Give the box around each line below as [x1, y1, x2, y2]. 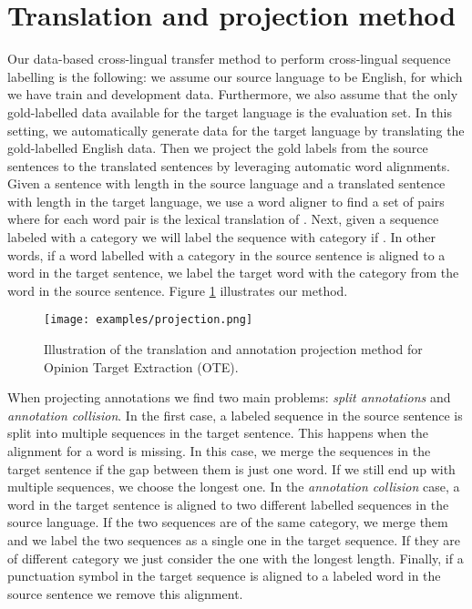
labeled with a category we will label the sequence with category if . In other [7, 228, 436, 247]
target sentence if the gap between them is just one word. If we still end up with [7, 459, 456, 478]
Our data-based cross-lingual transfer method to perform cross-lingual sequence [7, 49, 451, 68]
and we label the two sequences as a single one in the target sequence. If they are [7, 531, 460, 550]
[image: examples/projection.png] [44, 313, 253, 327]
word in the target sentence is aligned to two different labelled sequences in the [7, 494, 449, 513]
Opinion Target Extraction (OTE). [44, 357, 239, 376]
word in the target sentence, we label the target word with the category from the [7, 263, 459, 282]
